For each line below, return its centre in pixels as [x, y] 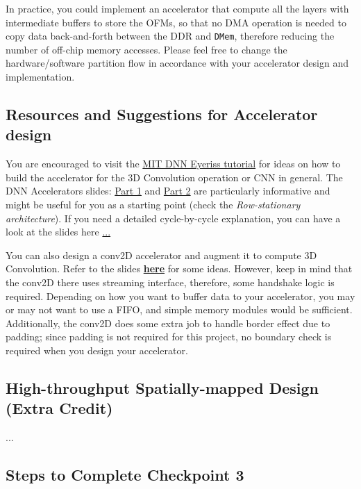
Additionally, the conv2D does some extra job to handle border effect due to [168, 323]
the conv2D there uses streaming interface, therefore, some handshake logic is [170, 282]
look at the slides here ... [58, 232]
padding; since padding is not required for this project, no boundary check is [169, 337]
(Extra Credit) [59, 408]
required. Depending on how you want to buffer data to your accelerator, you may [180, 296]
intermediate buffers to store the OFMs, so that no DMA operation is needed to [176, 22]
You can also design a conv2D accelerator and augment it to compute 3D [161, 255]
